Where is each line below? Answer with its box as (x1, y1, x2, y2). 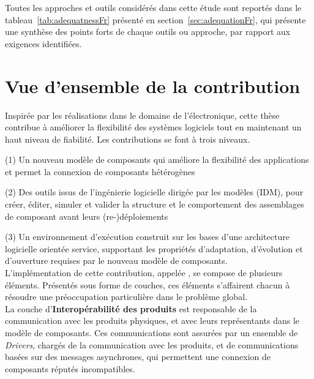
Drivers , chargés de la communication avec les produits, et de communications (5, 338, 299, 351)
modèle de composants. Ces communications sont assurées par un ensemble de (5, 326, 298, 339)
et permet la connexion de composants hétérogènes (5, 165, 195, 178)
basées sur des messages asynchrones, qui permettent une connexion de (5, 350, 271, 363)
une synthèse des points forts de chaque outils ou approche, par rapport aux (5, 25, 291, 38)
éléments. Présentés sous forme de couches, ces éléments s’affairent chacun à (5, 278, 290, 291)
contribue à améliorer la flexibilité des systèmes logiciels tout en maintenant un (5, 121, 302, 133)
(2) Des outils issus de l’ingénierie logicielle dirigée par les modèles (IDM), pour (5, 186, 304, 198)
